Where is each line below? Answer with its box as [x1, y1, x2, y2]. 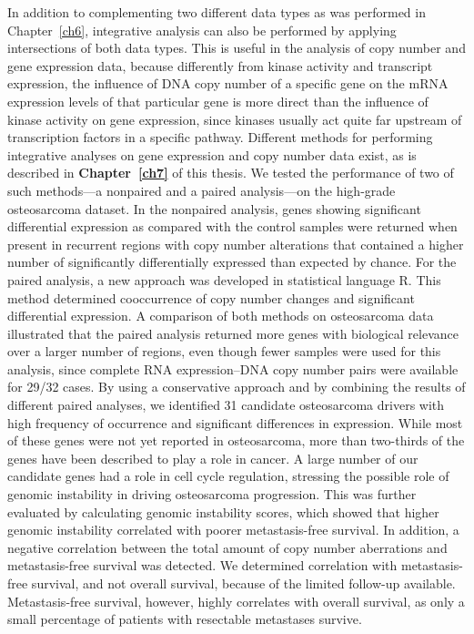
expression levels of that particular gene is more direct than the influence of [7, 91, 429, 110]
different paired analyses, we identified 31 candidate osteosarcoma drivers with [7, 395, 445, 414]
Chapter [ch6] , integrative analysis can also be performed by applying [7, 20, 397, 39]
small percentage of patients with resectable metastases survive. [7, 609, 362, 629]
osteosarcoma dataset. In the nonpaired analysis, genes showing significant [7, 199, 421, 218]
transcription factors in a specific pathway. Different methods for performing [7, 128, 433, 147]
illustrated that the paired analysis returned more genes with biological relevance [7, 323, 459, 343]
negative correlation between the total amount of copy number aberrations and [7, 537, 448, 557]
